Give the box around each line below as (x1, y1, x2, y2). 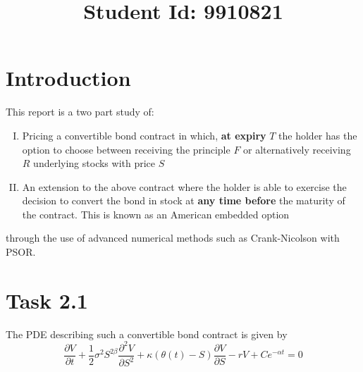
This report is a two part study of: (6, 104, 154, 119)
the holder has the (278, 128, 357, 142)
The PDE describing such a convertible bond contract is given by (6, 326, 288, 341)
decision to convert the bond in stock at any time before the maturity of (22, 193, 345, 208)
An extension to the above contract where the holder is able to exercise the (22, 179, 347, 194)
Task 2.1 (6, 285, 88, 314)
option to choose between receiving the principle (22, 142, 230, 156)
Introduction (6, 63, 131, 92)
